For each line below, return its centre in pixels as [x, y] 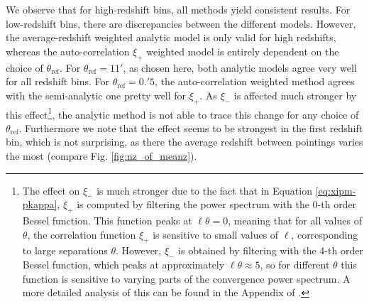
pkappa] [40, 204]
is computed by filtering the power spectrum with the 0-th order [217, 204]
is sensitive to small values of [216, 234]
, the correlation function [82, 234]
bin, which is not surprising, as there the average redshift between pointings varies [184, 142]
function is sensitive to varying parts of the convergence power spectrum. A [186, 278]
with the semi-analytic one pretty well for [96, 95]
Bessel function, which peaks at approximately [123, 264]
